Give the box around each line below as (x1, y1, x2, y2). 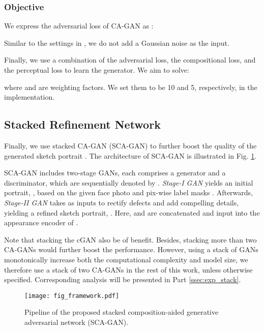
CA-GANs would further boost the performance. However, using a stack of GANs (4, 244, 258, 255)
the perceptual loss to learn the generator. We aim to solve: (4, 65, 189, 75)
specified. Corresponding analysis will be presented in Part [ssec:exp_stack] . (4, 274, 241, 285)
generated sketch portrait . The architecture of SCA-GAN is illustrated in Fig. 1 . (4, 150, 257, 161)
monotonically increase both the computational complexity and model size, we (4, 254, 248, 264)
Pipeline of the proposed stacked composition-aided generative (24, 307, 219, 317)
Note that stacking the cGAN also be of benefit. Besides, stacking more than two (4, 234, 257, 245)
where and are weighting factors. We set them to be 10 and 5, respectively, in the (4, 81, 257, 92)
